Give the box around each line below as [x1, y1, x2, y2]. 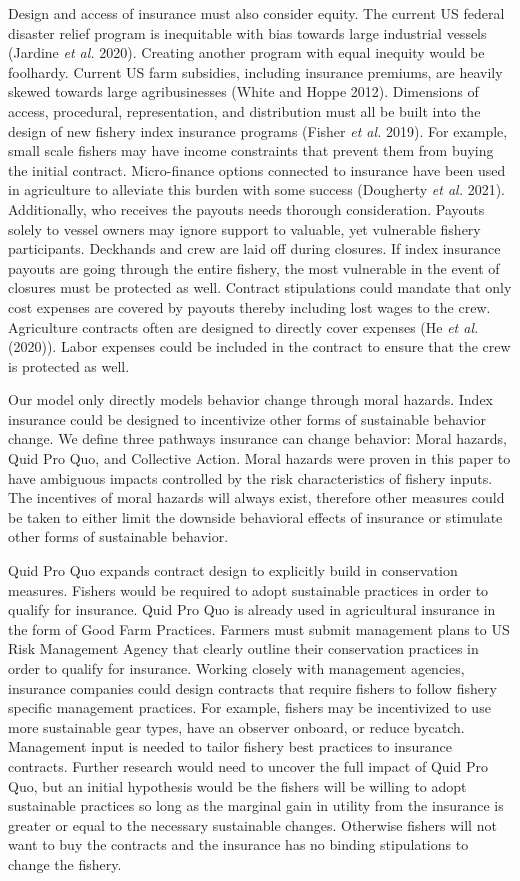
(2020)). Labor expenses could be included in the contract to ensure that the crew [8, 336, 511, 357]
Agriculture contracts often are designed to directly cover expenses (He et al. [8, 316, 479, 337]
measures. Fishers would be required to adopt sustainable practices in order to [8, 579, 489, 600]
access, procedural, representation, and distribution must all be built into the [8, 100, 481, 121]
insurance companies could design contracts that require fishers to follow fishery [8, 677, 497, 698]
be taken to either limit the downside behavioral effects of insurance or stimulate [8, 506, 503, 527]
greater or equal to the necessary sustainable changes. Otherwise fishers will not [8, 814, 497, 835]
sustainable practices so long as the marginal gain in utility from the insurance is [8, 795, 504, 816]
